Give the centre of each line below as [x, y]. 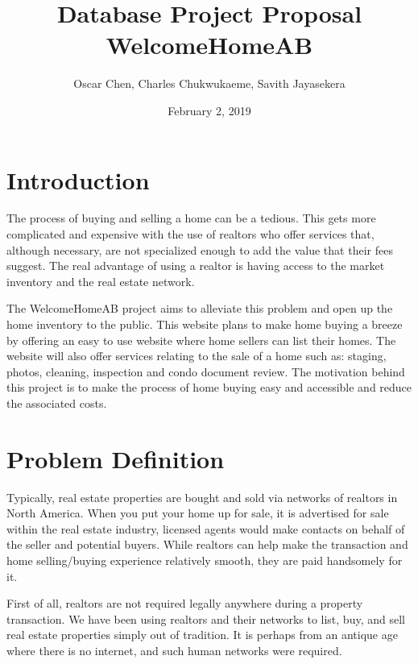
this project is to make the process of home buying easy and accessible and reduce [209, 387]
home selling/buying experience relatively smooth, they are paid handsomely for [205, 560]
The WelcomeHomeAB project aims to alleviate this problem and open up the [200, 308]
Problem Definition [116, 458]
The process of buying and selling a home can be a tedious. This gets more [191, 218]
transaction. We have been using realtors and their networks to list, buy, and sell [206, 618]
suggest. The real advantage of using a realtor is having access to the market [196, 266]
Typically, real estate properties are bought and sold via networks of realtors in [202, 497]
